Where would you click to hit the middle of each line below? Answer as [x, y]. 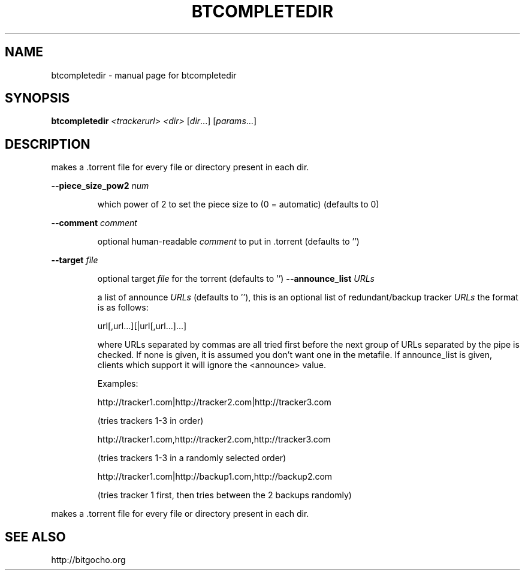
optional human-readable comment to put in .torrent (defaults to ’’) [228, 242]
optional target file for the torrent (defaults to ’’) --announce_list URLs [236, 279]
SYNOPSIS [37, 98]
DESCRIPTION [48, 144]
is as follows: [123, 308]
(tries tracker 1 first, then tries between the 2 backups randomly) [224, 495]
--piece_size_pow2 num [100, 186]
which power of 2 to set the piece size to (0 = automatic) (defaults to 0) [238, 204]
